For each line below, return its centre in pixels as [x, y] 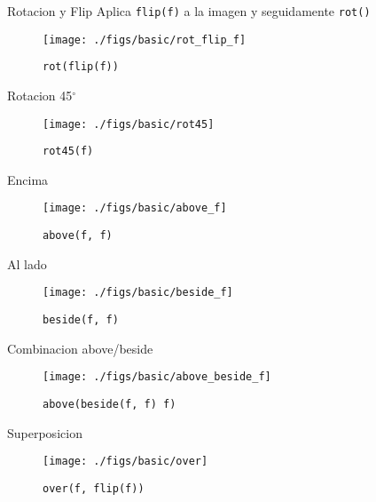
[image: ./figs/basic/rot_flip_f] [145, 40]
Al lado [27, 263]
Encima [28, 179]
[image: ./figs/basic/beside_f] [138, 293]
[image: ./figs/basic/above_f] [135, 208]
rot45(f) [68, 151]
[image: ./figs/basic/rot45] [129, 124]
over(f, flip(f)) [94, 488]
